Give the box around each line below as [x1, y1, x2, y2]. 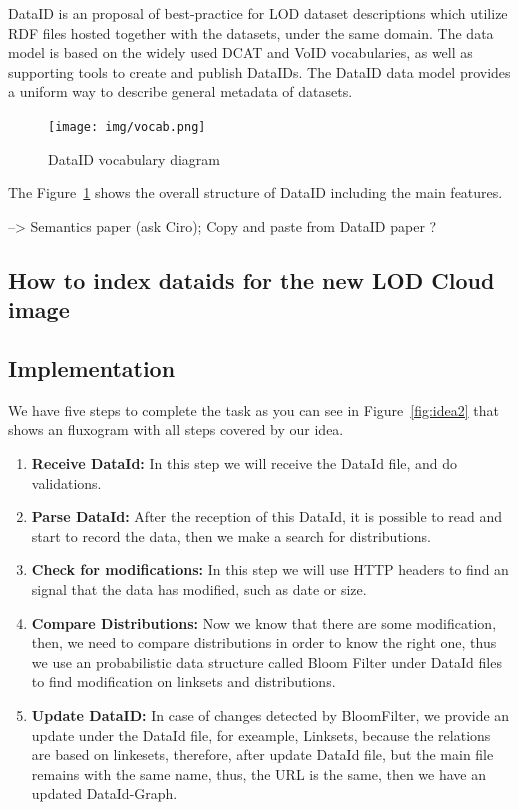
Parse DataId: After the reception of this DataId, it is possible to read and [31, 506, 503, 527]
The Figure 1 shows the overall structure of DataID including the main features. [8, 182, 503, 203]
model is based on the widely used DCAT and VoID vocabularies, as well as [8, 42, 473, 63]
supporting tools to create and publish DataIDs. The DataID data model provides [8, 61, 511, 82]
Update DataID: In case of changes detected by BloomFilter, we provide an [31, 704, 510, 725]
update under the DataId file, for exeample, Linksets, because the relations [31, 724, 491, 745]
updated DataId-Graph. [31, 783, 178, 804]
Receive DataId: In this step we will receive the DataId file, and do [31, 452, 458, 473]
